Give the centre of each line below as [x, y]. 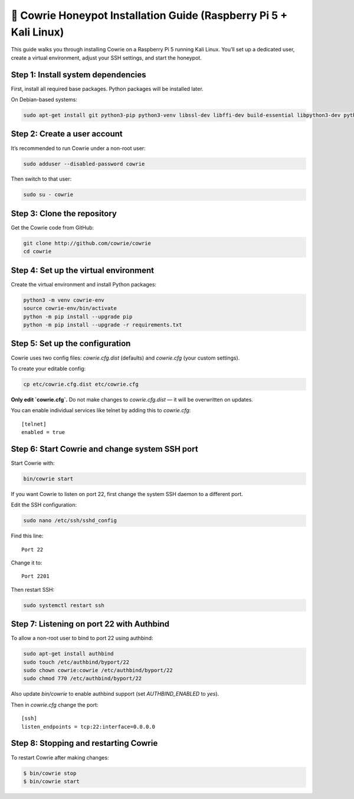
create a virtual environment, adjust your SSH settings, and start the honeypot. [106, 58]
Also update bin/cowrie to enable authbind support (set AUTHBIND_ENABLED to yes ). [115, 694]
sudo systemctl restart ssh [64, 605]
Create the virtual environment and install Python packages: [83, 284]
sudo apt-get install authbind [69, 654]
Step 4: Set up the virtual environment [83, 270]
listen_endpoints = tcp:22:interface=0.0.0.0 [88, 727]
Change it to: [27, 563]
